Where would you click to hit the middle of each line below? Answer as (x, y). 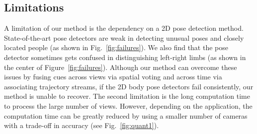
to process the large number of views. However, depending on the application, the (128, 105)
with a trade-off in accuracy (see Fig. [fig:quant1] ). (82, 125)
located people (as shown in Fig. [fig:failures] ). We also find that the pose (116, 47)
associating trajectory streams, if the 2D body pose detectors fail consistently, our (129, 86)
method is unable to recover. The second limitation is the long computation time (127, 96)
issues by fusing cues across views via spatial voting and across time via (113, 77)
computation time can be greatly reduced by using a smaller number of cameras (126, 115)
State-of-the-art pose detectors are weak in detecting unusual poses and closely (124, 37)
